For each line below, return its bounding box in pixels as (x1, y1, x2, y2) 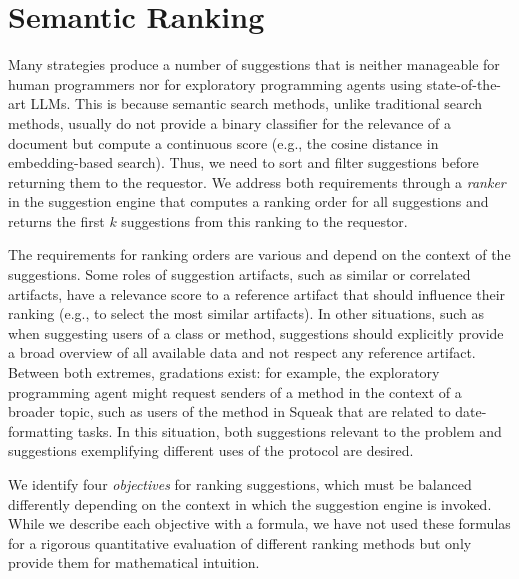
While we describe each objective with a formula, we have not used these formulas (8, 513, 511, 534)
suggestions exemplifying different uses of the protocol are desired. (8, 440, 414, 461)
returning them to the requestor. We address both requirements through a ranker (8, 171, 506, 192)
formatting (8, 420, 74, 441)
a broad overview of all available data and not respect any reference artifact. (8, 342, 476, 363)
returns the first (8, 210, 105, 231)
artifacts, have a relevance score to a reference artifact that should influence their (8, 283, 506, 304)
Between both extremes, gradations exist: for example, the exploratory (8, 362, 440, 383)
